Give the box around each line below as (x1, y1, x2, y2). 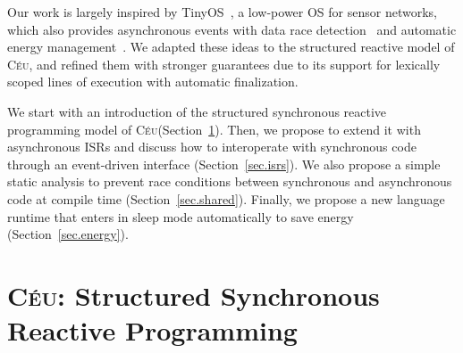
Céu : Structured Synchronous (7, 276, 380, 313)
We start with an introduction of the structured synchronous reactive (7, 102, 387, 120)
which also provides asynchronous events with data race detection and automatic (7, 20, 457, 38)
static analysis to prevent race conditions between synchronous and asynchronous (7, 172, 452, 191)
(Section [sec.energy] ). (7, 225, 129, 243)
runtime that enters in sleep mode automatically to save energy (7, 207, 354, 226)
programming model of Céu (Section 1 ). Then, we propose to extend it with (7, 119, 421, 138)
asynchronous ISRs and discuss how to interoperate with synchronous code (7, 137, 417, 156)
